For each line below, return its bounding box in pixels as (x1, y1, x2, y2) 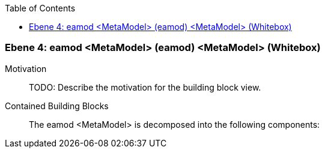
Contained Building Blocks (5, 100, 109, 111)
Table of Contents (5, 3, 76, 13)
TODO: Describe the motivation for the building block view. (29, 82, 261, 92)
